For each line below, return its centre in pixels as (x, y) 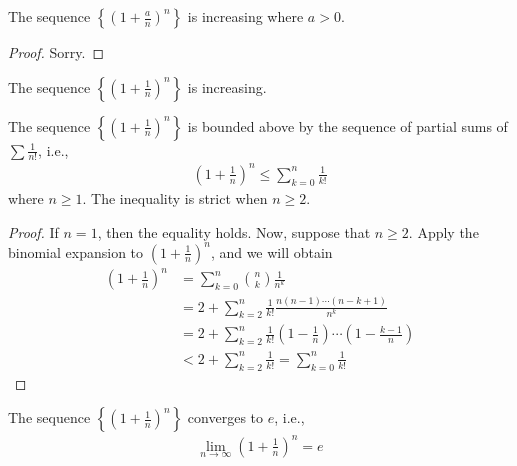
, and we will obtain (271, 251)
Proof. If (33, 231)
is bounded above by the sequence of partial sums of (347, 125)
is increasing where (245, 16)
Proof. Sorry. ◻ (56, 52)
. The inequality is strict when (175, 197)
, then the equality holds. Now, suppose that (234, 231)
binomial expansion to (76, 251)
